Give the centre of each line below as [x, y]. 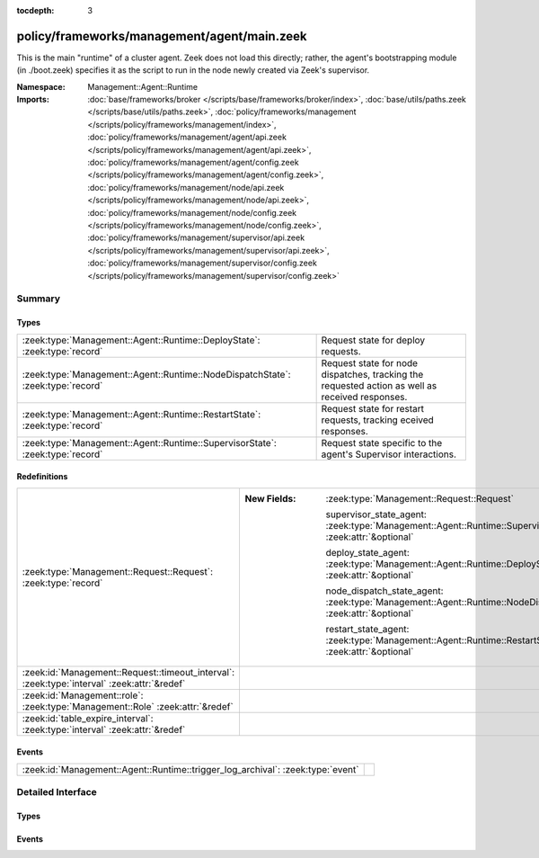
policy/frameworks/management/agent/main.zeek [162, 36]
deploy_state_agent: [368, 552]
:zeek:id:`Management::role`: [83, 695]
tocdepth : [35, 10]
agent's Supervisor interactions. [389, 454]
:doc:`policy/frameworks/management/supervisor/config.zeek [203, 263]
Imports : [33, 100]
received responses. [364, 397]
